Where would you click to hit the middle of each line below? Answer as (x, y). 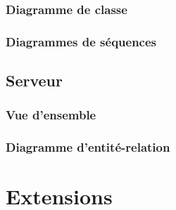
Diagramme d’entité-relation (88, 147)
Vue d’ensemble (51, 115)
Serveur (34, 80)
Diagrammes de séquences (81, 41)
